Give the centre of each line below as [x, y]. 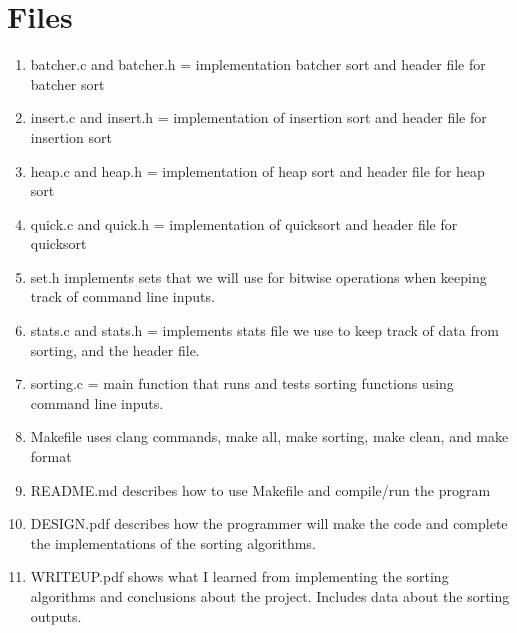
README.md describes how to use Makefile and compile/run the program [260, 489]
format [51, 456]
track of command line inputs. [122, 296]
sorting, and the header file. [115, 349]
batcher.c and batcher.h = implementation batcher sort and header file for [258, 64]
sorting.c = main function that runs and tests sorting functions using [242, 383]
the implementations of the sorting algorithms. [173, 542]
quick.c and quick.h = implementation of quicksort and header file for [244, 223]
